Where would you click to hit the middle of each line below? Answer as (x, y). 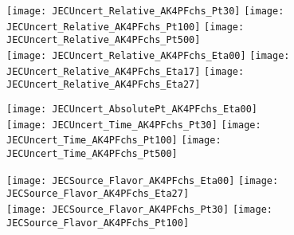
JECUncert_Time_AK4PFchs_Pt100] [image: (114, 141)
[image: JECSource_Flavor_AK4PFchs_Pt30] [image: (139, 209)
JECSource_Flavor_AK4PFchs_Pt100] (98, 223)
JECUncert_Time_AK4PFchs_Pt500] (92, 153)
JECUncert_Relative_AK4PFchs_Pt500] (104, 40)
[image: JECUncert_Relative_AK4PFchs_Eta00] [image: (148, 55)
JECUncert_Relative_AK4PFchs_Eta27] (104, 85)
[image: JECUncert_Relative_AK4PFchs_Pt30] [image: (145, 11)
